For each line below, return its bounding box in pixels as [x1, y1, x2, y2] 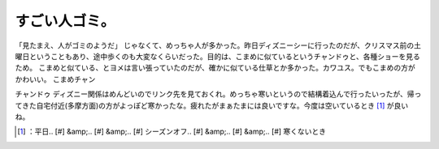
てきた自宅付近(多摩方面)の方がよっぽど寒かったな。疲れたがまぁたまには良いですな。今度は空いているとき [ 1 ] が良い [15, 100, 409, 110]
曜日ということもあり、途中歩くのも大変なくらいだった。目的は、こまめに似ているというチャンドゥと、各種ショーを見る [15, 51, 420, 61]
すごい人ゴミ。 [15, 12, 115, 30]
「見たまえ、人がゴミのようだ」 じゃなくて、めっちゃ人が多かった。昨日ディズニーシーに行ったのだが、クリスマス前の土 [15, 40, 422, 50]
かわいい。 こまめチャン [15, 74, 96, 84]
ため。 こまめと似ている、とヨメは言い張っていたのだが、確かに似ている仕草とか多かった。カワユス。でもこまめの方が [15, 63, 415, 73]
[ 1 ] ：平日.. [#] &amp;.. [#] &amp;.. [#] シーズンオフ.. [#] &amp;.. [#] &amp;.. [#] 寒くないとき [17, 126, 327, 137]
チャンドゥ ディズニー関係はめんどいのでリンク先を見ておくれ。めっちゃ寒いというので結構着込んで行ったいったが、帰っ [15, 89, 422, 99]
